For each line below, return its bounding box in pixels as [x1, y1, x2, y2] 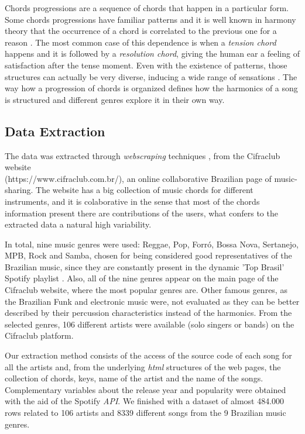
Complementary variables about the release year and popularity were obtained [5, 383, 286, 395]
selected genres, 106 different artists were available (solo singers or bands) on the [5, 318, 294, 330]
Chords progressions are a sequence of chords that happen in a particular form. [5, 2, 289, 13]
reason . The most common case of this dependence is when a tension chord [5, 36, 276, 48]
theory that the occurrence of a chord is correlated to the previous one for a [5, 25, 277, 37]
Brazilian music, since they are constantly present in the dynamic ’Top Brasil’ [5, 260, 285, 273]
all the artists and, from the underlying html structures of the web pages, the [5, 360, 281, 373]
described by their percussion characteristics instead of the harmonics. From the [5, 306, 292, 319]
